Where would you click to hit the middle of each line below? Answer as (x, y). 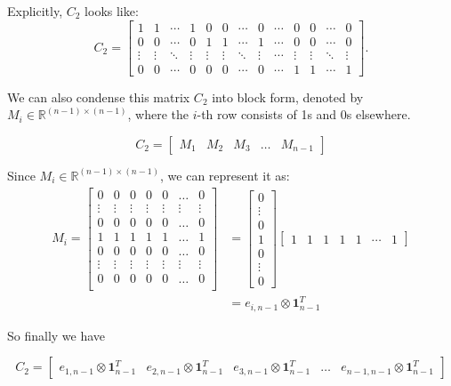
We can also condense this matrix (99, 96)
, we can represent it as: (225, 175)
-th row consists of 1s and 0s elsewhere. (304, 114)
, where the (158, 114)
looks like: (112, 11)
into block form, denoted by (288, 96)
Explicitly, (35, 11)
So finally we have (56, 335)
